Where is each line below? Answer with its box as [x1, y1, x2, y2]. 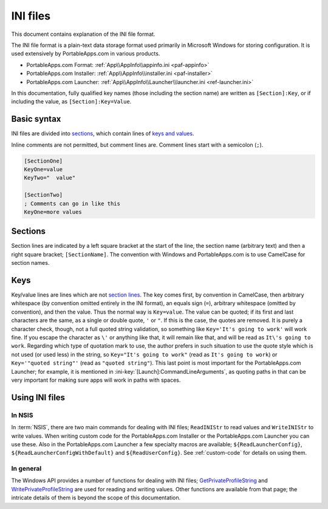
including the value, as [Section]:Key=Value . [11, 98, 132, 105]
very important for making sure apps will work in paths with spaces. [11, 376, 181, 384]
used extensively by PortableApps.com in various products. [11, 50, 160, 57]
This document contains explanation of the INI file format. [11, 30, 155, 38]
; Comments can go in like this [24, 200, 121, 207]
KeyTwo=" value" [24, 174, 76, 181]
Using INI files [11, 392, 66, 402]
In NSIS [11, 411, 33, 419]
